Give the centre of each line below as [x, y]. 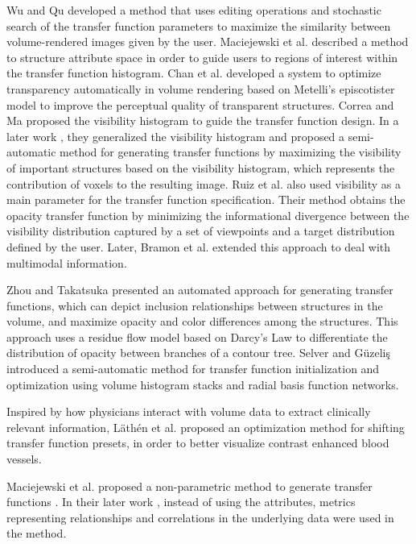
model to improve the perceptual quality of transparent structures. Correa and [200, 104]
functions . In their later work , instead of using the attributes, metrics [181, 502]
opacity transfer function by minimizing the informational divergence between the [208, 215]
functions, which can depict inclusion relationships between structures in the [195, 305]
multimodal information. [67, 262]
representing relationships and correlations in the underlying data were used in [200, 517]
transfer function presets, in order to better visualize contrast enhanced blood [198, 443]
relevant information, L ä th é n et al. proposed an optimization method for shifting [206, 427]
